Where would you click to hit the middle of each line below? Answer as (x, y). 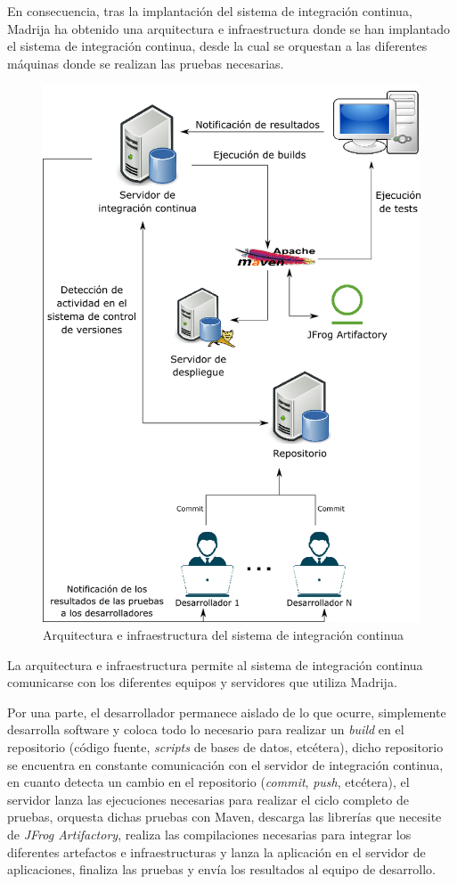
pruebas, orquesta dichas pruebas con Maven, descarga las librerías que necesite (224, 817)
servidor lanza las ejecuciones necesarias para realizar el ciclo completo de (208, 799)
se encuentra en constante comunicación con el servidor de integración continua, (225, 764)
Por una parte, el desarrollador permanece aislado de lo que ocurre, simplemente (227, 712)
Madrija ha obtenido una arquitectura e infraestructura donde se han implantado (229, 28)
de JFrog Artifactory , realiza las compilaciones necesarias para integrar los (209, 834)
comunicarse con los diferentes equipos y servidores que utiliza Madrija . (202, 682)
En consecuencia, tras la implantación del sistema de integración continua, (210, 11)
